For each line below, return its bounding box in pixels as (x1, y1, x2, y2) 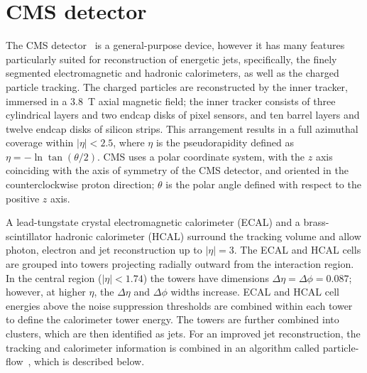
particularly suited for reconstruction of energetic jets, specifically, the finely (6, 51, 337, 66)
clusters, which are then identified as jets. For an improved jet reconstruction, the (6, 326, 361, 340)
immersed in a (6, 93, 67, 108)
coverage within (6, 135, 74, 150)
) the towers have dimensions (143, 270, 269, 285)
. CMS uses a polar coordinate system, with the (97, 148, 305, 163)
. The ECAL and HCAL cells (234, 242, 361, 257)
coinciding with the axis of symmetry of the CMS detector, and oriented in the (6, 163, 349, 178)
